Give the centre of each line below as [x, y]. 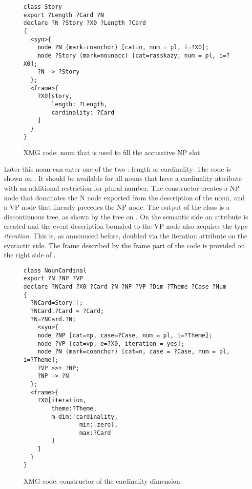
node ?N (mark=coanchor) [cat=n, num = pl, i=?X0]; [123, 48]
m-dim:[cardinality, [85, 417]
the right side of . [30, 255]
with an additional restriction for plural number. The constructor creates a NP [122, 187]
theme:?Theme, [74, 408]
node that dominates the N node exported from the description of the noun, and [125, 197]
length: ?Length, [79, 104]
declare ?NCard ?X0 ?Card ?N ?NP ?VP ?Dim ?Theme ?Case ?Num [125, 287]
